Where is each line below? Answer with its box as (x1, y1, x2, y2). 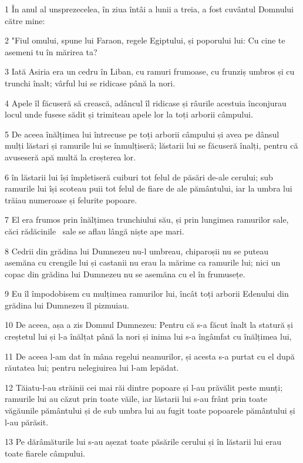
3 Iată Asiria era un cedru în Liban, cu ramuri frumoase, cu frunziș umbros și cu (5, 65, 295, 78)
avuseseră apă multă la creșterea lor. (5, 150, 136, 163)
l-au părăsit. (5, 415, 49, 428)
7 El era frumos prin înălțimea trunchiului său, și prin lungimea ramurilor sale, (5, 213, 289, 226)
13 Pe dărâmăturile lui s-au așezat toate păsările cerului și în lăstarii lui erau (5, 435, 281, 448)
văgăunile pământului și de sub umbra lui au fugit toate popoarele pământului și (5, 404, 295, 417)
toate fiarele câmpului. (5, 447, 85, 459)
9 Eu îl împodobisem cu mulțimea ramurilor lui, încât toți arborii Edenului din (5, 287, 289, 300)
